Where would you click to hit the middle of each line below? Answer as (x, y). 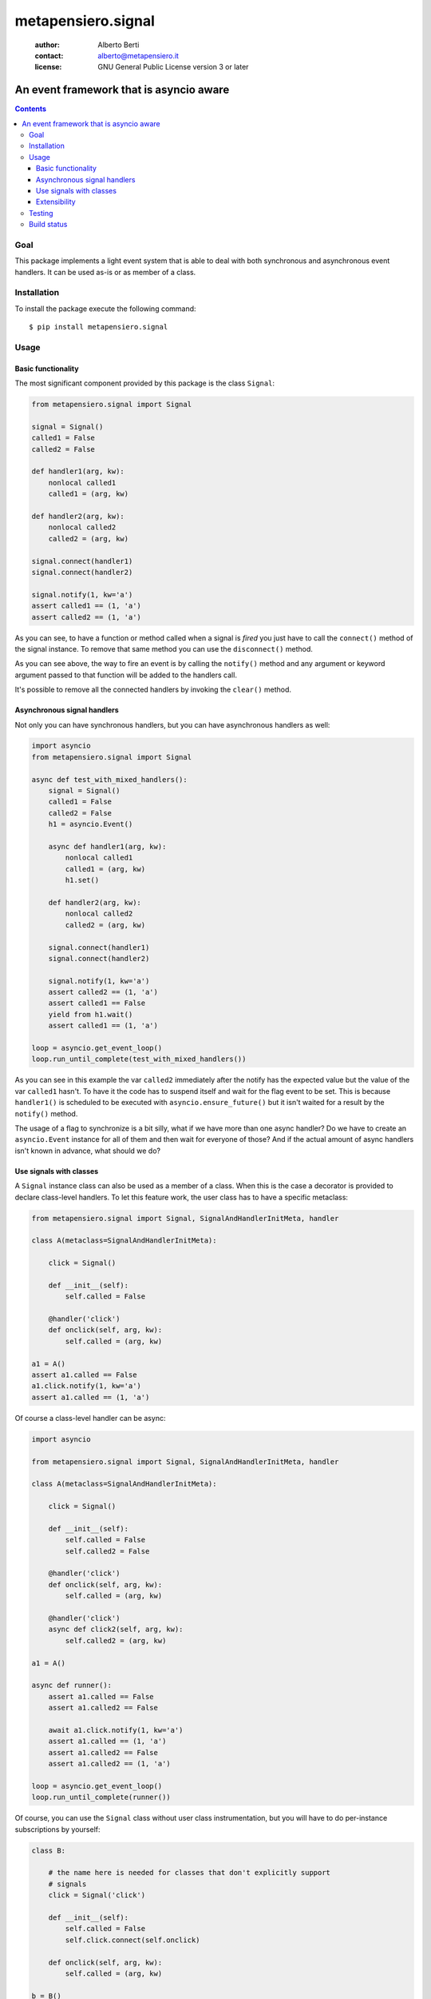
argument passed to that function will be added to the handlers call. (126, 675)
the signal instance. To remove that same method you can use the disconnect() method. (164, 648)
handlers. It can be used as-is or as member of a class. (105, 272)
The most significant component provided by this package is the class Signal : (145, 383)
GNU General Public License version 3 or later (173, 67)
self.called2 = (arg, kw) (116, 1640)
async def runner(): (71, 1686)
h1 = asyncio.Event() (91, 824)
